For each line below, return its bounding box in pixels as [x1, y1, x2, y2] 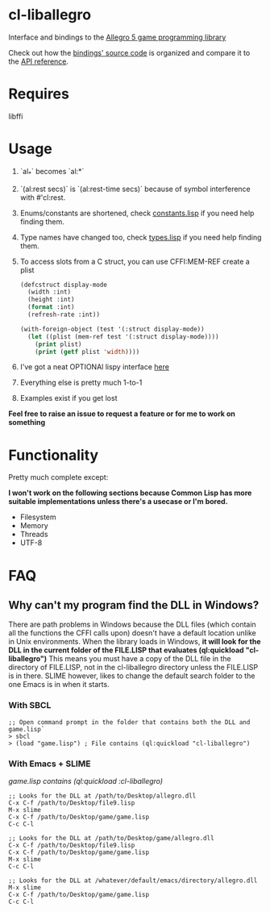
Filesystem [19, 512, 56, 522]
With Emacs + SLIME [8, 758, 91, 769]
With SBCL [8, 700, 52, 711]
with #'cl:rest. [19, 192, 66, 202]
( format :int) [27, 303, 75, 311]
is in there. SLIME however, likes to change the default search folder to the [8, 671, 255, 681]
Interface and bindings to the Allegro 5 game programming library [8, 32, 226, 42]
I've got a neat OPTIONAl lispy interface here [19, 362, 169, 372]
